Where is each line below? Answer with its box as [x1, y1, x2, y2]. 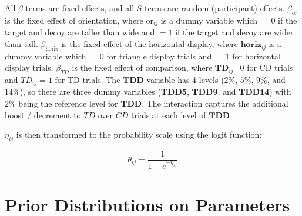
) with [269, 85, 291, 98]
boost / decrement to [5, 108, 81, 121]
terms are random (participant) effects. [145, 2, 285, 14]
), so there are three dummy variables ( [19, 85, 161, 98]
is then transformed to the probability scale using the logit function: [16, 128, 262, 141]
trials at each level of [130, 108, 206, 121]
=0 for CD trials [233, 61, 293, 74]
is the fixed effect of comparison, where [72, 61, 213, 74]
